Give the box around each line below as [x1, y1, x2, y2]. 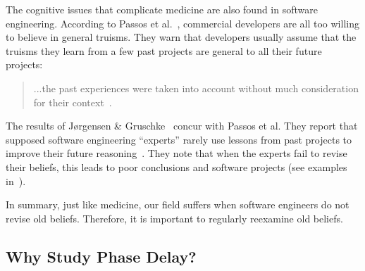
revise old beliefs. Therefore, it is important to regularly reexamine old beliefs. [6, 210, 343, 225]
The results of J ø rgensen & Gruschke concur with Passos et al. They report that [6, 118, 358, 133]
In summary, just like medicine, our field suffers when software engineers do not [6, 197, 349, 212]
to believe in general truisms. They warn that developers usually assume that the [6, 30, 357, 44]
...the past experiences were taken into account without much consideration [33, 80, 359, 95]
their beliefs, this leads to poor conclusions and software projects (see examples [6, 159, 347, 174]
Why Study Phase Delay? [6, 245, 197, 267]
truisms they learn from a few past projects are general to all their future [6, 43, 322, 58]
